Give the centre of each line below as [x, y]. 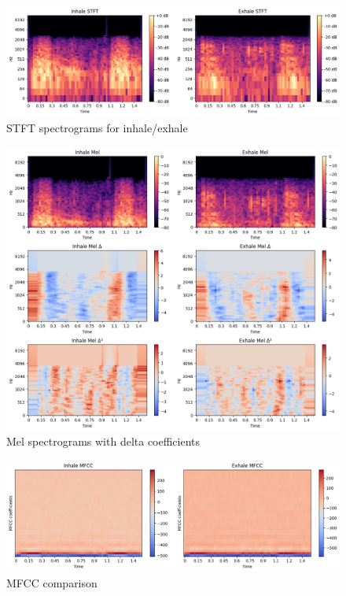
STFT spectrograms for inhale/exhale [97, 127]
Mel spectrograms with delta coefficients [103, 441]
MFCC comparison [52, 582]
